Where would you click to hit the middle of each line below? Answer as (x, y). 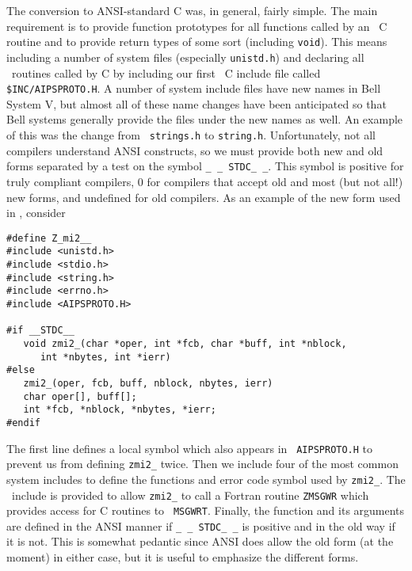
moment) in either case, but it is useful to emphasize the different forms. (183, 557)
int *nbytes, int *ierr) (105, 357)
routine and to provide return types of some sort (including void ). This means (197, 42)
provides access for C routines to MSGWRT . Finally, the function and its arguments (206, 510)
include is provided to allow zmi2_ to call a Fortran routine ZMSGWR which (190, 495)
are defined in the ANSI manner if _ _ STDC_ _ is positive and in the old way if (201, 525)
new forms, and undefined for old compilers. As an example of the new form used (204, 197)
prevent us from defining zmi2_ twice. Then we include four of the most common (202, 464)
